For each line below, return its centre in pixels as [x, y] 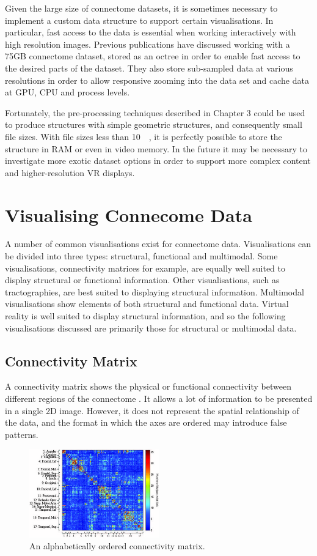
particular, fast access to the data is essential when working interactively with [151, 32]
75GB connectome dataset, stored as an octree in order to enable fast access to [153, 56]
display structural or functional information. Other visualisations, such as [142, 280]
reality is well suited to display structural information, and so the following [145, 316]
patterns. [22, 434]
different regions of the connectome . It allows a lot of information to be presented [159, 398]
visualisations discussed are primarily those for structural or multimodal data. [151, 328]
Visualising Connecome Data [129, 214]
